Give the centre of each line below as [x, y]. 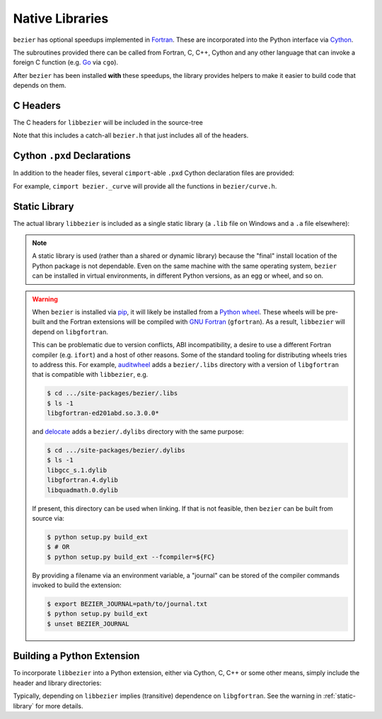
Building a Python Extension [76, 656]
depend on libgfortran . [70, 332]
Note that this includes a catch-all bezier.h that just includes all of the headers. [131, 135]
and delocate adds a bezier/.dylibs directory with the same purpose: [138, 431]
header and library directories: [57, 683]
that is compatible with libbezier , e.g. [90, 375]
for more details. [59, 706]
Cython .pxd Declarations [72, 156]
